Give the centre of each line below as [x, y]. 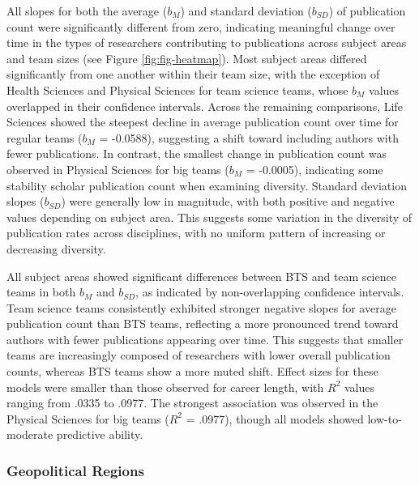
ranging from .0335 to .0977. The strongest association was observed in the [192, 403]
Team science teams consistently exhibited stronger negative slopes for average [201, 307]
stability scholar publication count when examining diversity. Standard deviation [207, 185]
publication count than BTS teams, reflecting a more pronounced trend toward [203, 323]
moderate [30, 434]
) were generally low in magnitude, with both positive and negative [228, 201]
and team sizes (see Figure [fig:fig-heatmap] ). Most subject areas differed [187, 58]
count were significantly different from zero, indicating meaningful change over [201, 26]
